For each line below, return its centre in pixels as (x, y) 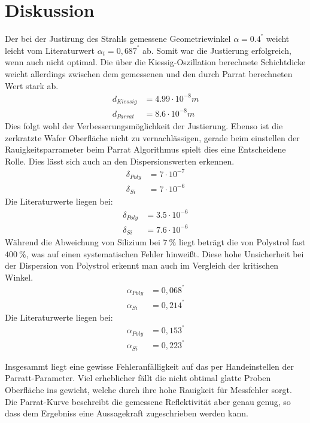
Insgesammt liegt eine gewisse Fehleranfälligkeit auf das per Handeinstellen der (149, 366)
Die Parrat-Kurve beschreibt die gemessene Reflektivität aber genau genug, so (148, 401)
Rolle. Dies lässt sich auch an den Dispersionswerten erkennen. (120, 161)
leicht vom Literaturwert (50, 50)
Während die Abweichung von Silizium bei (83, 241)
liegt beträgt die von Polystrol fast (242, 241)
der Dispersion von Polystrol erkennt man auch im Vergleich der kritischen (142, 265)
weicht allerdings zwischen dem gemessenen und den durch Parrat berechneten (149, 73)
